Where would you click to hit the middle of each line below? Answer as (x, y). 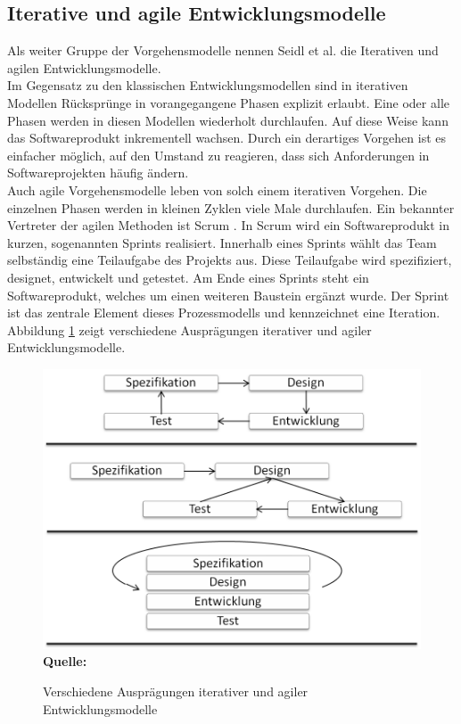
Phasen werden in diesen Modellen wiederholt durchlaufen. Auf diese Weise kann (228, 120)
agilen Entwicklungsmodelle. (84, 67)
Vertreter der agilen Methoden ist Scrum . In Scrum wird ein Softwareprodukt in (228, 225)
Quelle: (65, 661)
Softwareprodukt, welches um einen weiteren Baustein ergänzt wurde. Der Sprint (228, 295)
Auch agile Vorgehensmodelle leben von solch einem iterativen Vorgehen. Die (217, 189)
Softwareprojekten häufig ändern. (98, 173)
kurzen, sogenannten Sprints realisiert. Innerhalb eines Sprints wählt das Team (222, 242)
